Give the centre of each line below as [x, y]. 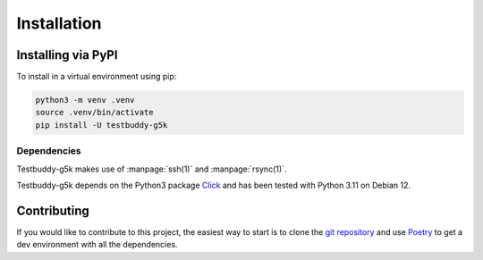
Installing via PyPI [67, 55]
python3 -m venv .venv [85, 100]
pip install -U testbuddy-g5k [102, 125]
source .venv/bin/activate [94, 113]
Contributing [53, 210]
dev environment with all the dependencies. [97, 245]
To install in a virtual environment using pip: [97, 77]
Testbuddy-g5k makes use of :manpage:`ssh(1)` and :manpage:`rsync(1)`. [152, 169]
